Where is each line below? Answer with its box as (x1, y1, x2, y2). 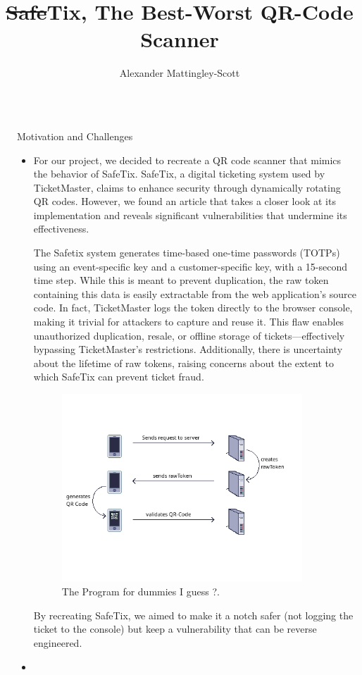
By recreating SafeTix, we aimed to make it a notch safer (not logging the (33, 607, 354, 622)
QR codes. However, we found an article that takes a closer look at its (33, 194, 336, 209)
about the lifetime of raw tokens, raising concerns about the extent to (33, 355, 334, 370)
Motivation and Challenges (17, 128, 133, 143)
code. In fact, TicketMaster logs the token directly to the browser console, (33, 300, 353, 315)
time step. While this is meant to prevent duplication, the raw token (33, 273, 329, 287)
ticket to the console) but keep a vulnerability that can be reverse (33, 621, 317, 636)
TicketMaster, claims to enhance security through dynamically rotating (33, 180, 341, 194)
